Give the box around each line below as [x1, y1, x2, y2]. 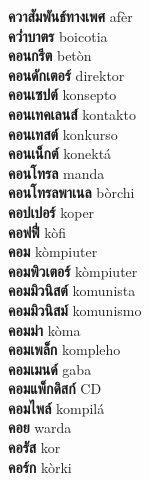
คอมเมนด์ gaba [8, 358, 92, 379]
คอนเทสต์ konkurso [8, 123, 118, 144]
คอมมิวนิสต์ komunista [8, 280, 136, 301]
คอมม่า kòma [8, 319, 81, 340]
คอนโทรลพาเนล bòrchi [8, 182, 135, 203]
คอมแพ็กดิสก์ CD [8, 378, 102, 399]
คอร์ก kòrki [8, 456, 72, 477]
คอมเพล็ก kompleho [8, 339, 121, 360]
